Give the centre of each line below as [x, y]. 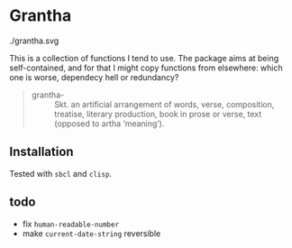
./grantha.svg [34, 41]
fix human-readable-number [71, 224]
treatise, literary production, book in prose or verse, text [158, 114]
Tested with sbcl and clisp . [61, 173]
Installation [41, 152]
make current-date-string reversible [91, 233]
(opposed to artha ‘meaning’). [109, 124]
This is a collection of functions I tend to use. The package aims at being [144, 58]
